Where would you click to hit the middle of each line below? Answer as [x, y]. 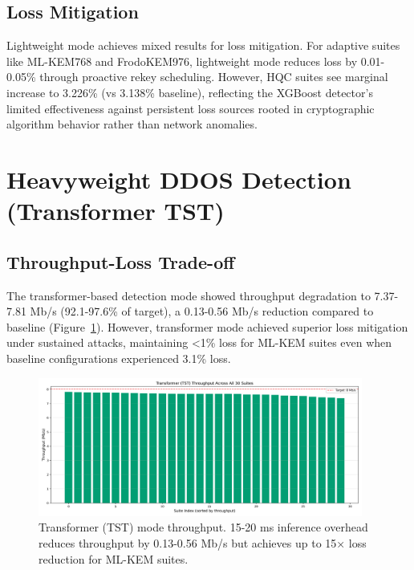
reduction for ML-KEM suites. [114, 558]
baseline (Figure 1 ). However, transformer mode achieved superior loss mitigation [207, 326]
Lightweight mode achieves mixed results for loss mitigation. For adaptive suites [203, 45]
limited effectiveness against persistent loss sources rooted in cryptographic [191, 108]
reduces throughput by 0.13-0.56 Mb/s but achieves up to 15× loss [203, 542]
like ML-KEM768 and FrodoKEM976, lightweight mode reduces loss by [182, 61]
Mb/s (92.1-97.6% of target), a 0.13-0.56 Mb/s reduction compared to [202, 311]
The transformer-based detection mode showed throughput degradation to [189, 295]
